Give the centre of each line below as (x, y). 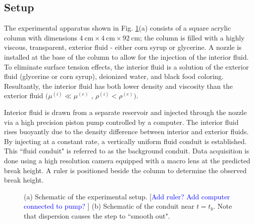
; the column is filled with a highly (192, 37)
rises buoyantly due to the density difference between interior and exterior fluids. (127, 131)
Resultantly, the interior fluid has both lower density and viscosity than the (118, 86)
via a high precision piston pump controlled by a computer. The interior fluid (121, 122)
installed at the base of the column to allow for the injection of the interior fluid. (127, 56)
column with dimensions (41, 37)
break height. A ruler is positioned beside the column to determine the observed (126, 170)
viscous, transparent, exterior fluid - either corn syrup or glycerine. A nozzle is (123, 47)
